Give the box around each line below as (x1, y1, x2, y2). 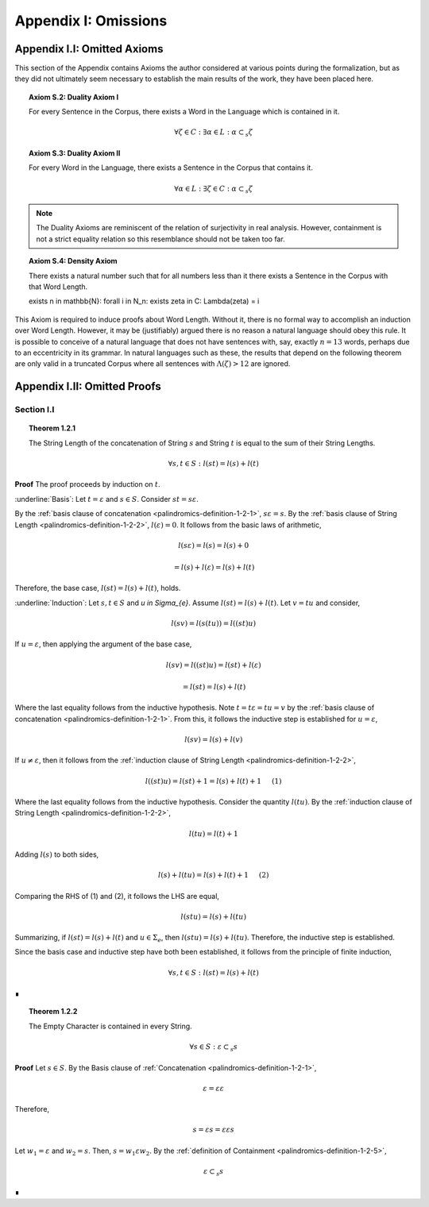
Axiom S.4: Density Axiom (29, 256, 118, 266)
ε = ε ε (203, 1084, 225, 1093)
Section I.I (14, 404, 55, 415)
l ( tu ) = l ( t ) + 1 (188, 829, 238, 838)
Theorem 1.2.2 (29, 1007, 78, 1016)
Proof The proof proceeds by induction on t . (14, 480, 160, 489)
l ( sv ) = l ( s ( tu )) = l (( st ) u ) (171, 619, 257, 628)
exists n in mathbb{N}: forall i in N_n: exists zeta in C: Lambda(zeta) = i (29, 296, 260, 306)
